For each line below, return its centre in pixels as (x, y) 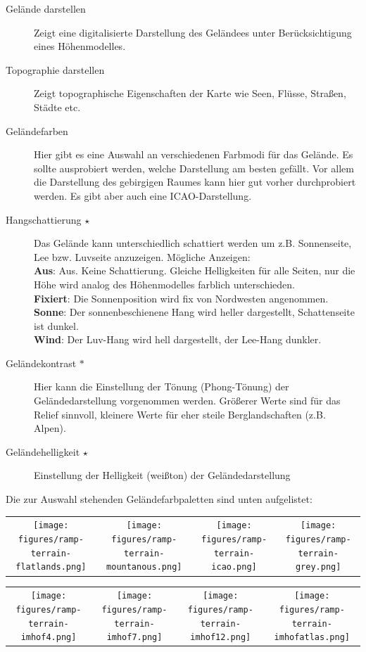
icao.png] (234, 567)
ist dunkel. (56, 325)
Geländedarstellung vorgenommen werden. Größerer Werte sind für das (187, 401)
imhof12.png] (221, 638)
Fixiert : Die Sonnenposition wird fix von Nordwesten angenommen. (181, 298)
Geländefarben (37, 130)
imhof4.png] (49, 638)
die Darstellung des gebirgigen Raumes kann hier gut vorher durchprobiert (195, 182)
